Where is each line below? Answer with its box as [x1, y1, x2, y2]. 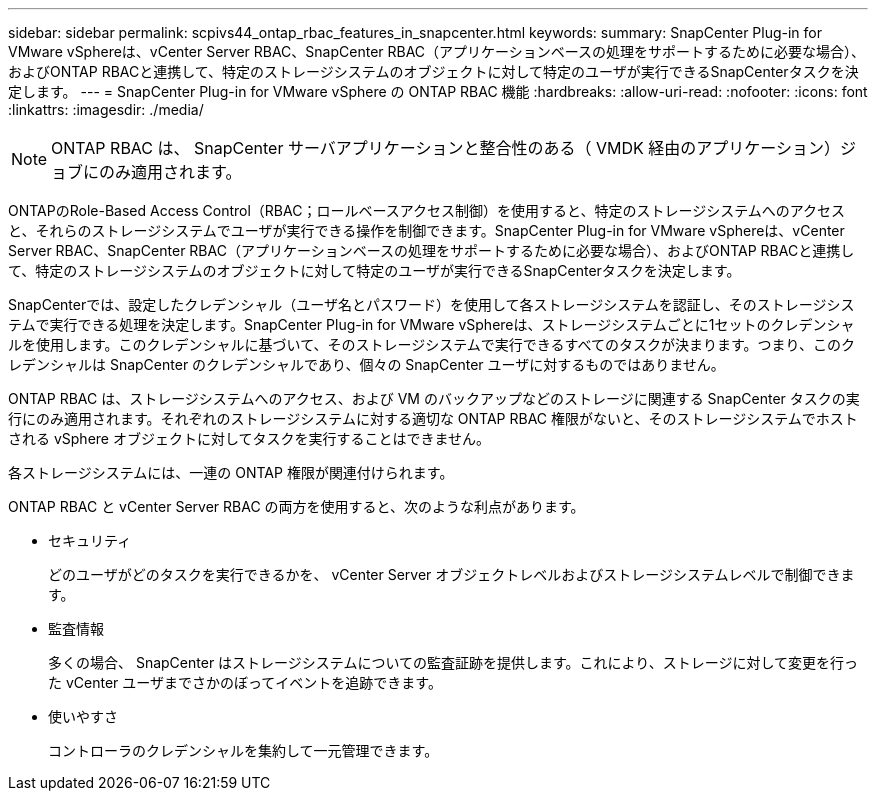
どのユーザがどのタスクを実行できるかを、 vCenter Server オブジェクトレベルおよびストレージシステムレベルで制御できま [48, 566, 855, 583]
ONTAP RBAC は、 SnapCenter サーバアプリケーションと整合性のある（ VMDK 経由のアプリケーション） [51, 138, 840, 158]
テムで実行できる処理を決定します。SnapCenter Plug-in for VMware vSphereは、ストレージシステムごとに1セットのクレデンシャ [8, 316, 855, 333]
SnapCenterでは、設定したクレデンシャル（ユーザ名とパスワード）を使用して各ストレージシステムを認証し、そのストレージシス [8, 296, 855, 313]
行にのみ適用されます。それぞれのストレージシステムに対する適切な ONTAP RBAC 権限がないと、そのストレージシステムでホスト [8, 410, 858, 427]
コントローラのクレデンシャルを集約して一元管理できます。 [48, 742, 439, 759]
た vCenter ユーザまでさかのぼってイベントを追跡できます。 [48, 674, 442, 691]
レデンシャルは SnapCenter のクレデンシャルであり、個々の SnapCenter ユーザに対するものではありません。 [8, 356, 725, 373]
